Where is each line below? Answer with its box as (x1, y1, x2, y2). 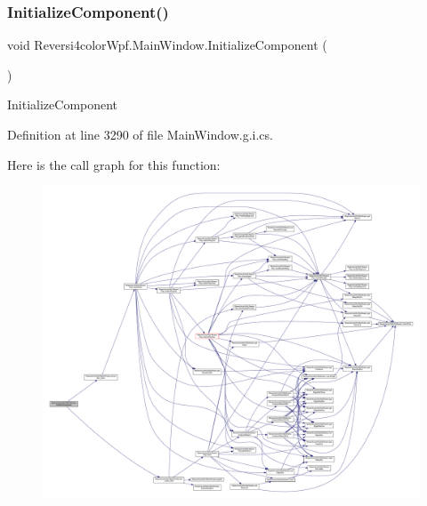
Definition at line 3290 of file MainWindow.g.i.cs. (7, 125, 273, 143)
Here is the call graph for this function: (7, 155, 221, 173)
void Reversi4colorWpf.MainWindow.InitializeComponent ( (7, 36, 327, 54)
